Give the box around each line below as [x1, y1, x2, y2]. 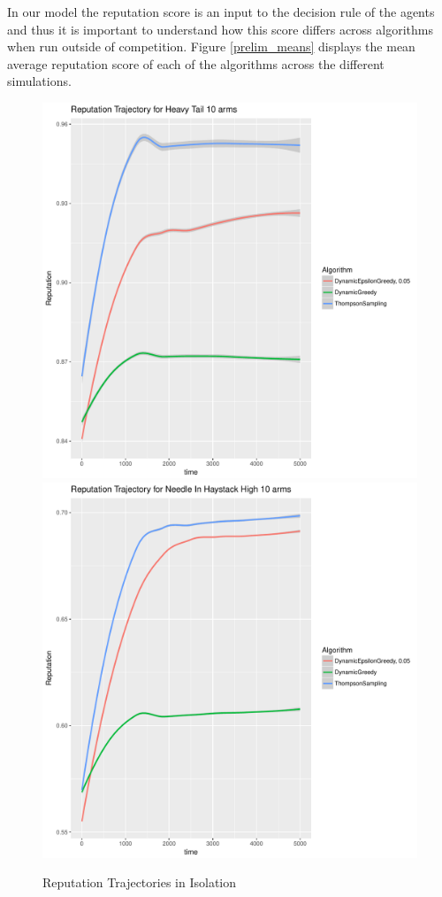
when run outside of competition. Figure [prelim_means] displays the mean [7, 37, 415, 56]
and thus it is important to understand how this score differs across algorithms [7, 19, 433, 38]
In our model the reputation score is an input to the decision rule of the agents [7, 3, 435, 20]
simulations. [7, 72, 72, 90]
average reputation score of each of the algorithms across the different [7, 54, 385, 73]
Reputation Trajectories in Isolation [42, 873, 237, 892]
